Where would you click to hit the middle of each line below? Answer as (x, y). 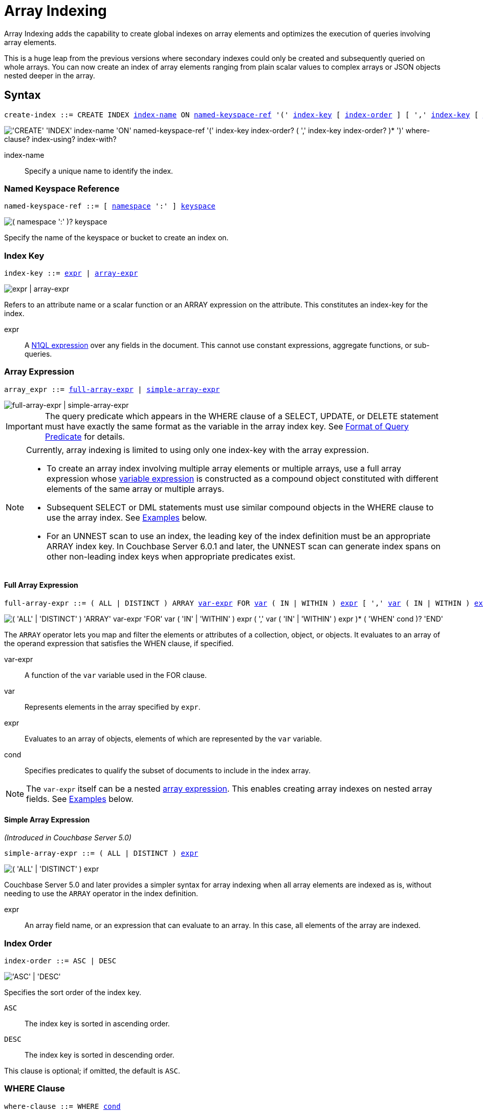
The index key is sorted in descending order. (100, 1055)
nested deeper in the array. (50, 75)
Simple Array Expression (47, 819)
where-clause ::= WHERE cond (62, 1106)
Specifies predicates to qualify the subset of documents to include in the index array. (168, 771)
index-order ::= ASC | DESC (60, 961)
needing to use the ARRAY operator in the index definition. (101, 894)
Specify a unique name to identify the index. (99, 171)
